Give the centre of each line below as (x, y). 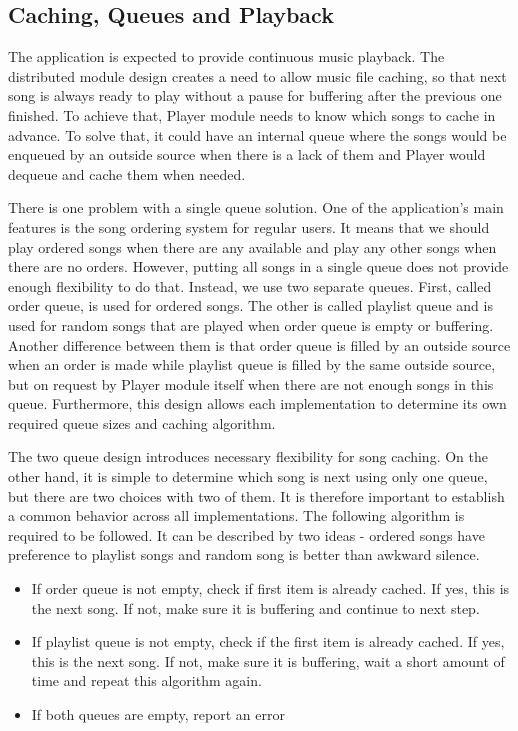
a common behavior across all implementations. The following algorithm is (236, 515)
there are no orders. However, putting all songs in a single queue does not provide (258, 266)
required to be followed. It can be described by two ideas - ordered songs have (246, 534)
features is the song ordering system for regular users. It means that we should (249, 226)
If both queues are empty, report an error (158, 714)
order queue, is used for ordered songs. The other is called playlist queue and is (250, 305)
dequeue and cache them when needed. (127, 173)
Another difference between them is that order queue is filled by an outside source (259, 344)
